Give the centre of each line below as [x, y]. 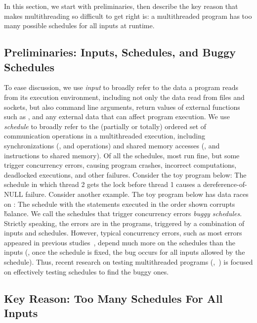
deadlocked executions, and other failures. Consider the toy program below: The [125, 174]
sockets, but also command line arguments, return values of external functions [122, 107]
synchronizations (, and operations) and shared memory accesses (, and [112, 145]
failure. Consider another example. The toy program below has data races [137, 194]
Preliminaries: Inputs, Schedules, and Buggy [120, 52]
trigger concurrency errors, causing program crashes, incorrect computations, [120, 165]
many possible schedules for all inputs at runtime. [79, 25]
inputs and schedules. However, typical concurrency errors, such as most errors [123, 233]
